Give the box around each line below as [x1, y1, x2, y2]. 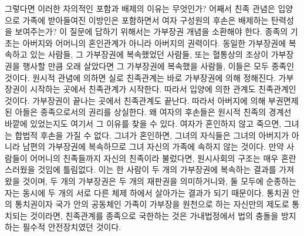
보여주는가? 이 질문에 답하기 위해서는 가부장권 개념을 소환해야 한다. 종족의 [15, 25, 288, 38]
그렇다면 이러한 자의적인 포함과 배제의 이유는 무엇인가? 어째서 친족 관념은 [5, 2, 275, 14]
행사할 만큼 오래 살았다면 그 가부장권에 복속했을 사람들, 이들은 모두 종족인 [22, 59, 295, 72]
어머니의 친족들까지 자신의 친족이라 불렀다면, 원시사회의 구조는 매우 [30, 151, 279, 164]
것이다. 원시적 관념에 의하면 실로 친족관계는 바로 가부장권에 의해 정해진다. [5, 71, 276, 83]
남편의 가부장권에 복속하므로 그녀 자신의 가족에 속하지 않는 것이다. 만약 [22, 140, 284, 153]
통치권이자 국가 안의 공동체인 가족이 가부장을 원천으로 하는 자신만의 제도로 [15, 198, 289, 210]
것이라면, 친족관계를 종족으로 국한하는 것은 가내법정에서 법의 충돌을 [30, 209, 279, 221]
